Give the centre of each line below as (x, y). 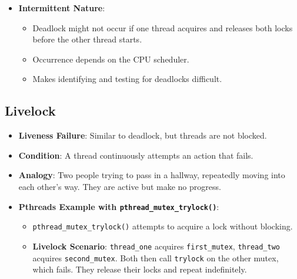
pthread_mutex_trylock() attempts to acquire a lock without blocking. (163, 226)
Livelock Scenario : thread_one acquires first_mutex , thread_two (156, 246)
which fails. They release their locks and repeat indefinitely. (140, 269)
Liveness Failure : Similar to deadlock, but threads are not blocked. (143, 135)
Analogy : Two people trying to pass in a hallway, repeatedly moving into (152, 175)
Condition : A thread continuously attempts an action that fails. (136, 155)
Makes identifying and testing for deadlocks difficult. (127, 79)
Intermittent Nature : (62, 8)
